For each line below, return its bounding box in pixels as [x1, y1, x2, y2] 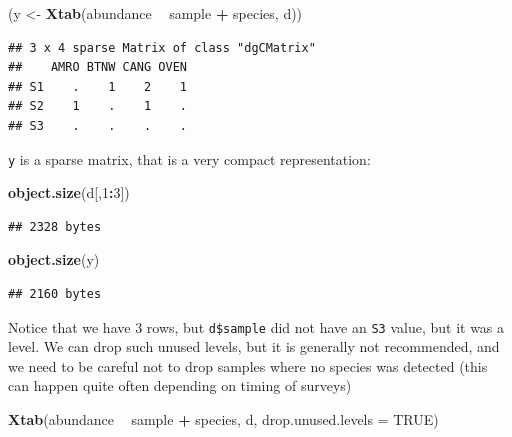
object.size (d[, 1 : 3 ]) [8, 182, 130, 203]
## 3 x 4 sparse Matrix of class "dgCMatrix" [8, 40, 316, 55]
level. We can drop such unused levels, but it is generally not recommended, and [8, 336, 500, 357]
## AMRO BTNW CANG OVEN [8, 60, 187, 75]
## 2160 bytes [8, 287, 102, 301]
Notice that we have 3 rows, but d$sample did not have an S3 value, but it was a [8, 316, 505, 337]
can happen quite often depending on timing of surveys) [8, 375, 352, 396]
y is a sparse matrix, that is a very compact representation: [8, 148, 371, 169]
